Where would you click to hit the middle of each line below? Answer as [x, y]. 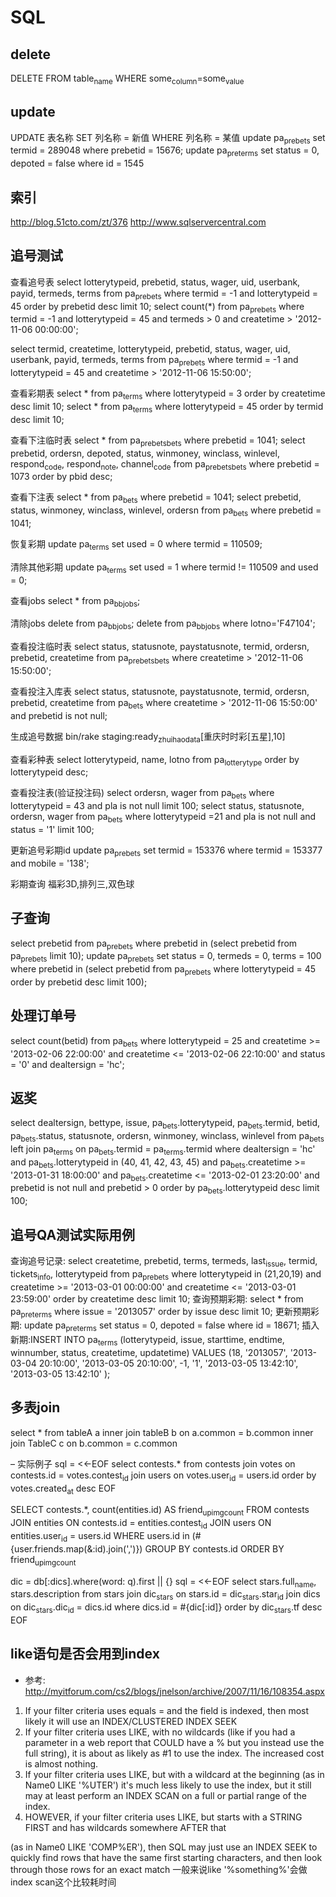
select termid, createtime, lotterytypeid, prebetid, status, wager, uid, [150, 349]
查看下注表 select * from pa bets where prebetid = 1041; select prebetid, [156, 498]
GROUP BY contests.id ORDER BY [214, 1548]
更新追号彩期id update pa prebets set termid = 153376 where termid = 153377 [166, 851]
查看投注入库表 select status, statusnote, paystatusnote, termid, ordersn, [160, 691]
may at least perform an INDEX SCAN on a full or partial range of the [165, 1795]
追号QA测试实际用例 [73, 1234]
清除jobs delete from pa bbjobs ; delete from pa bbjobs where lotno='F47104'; [163, 624]
